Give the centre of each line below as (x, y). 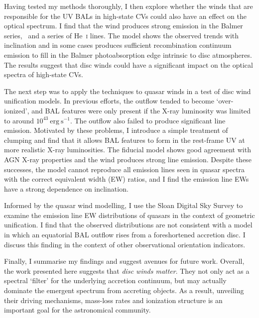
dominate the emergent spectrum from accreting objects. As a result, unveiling (124, 290)
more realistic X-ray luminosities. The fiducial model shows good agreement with (128, 150)
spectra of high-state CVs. (44, 74)
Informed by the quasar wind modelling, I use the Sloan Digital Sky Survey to (124, 205)
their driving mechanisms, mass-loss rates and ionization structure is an (113, 300)
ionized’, (17, 110)
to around (19, 120)
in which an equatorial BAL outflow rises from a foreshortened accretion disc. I (125, 235)
